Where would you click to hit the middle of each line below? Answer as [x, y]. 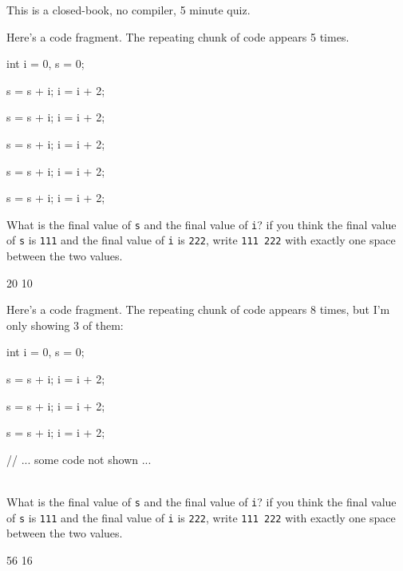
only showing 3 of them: [65, 325]
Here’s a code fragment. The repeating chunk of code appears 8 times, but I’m [198, 309]
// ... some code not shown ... [79, 459]
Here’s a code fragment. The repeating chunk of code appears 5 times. [178, 36]
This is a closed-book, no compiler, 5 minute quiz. [128, 10]
